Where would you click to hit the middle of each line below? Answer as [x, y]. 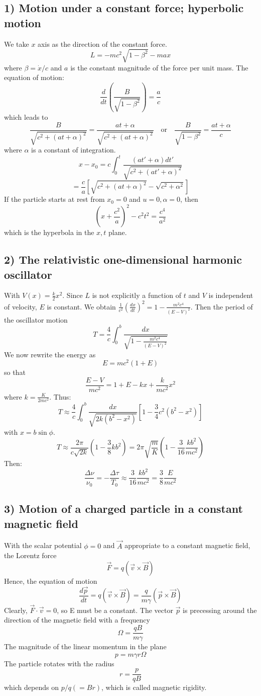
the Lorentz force [30, 555]
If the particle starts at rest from [54, 199]
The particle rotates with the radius [59, 663]
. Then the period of [222, 306]
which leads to [26, 117]
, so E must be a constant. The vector [115, 610]
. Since [73, 295]
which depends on [31, 687]
